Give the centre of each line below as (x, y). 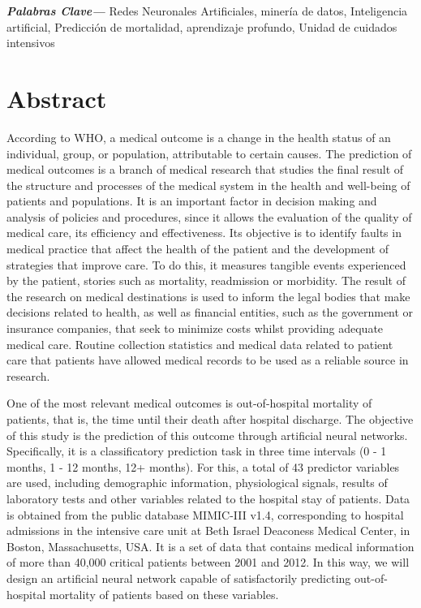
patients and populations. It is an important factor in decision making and (192, 201)
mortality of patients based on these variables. (164, 594)
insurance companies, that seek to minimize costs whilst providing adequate (195, 328)
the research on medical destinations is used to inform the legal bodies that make (208, 296)
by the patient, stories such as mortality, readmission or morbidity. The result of (206, 280)
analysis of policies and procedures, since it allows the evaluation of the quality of (209, 216)
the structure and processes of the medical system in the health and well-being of (208, 185)
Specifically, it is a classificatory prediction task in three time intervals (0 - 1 (197, 451)
